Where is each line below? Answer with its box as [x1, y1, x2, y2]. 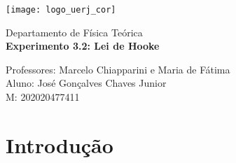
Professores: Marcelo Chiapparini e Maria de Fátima [6, 62, 230, 76]
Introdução [6, 130, 113, 159]
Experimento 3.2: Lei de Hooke [6, 38, 160, 53]
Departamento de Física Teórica [6, 24, 143, 39]
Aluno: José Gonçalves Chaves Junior [6, 76, 167, 90]
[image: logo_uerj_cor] [6, 5, 116, 15]
